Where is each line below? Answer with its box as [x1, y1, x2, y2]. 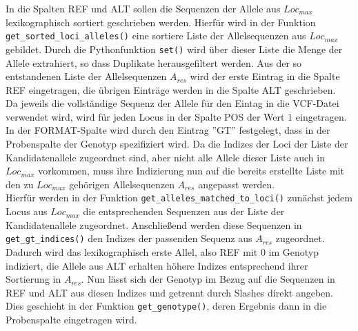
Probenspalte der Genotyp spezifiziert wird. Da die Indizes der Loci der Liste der [6, 137, 348, 151]
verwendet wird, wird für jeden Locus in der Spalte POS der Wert [6, 109, 285, 123]
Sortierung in [6, 272, 61, 286]
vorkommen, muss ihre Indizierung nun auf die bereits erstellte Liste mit [38, 163, 344, 178]
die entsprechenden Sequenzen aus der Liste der [83, 204, 285, 219]
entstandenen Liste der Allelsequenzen [6, 69, 167, 83]
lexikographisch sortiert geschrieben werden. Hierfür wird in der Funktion [6, 14, 316, 29]
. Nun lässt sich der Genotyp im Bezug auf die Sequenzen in [81, 272, 335, 286]
